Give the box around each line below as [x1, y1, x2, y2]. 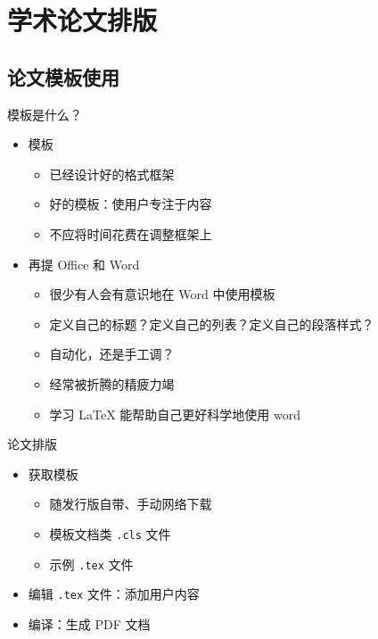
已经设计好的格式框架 [49, 164, 175, 183]
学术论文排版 [7, 2, 158, 38]
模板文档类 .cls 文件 [49, 524, 171, 543]
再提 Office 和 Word [28, 254, 140, 273]
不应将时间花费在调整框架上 [49, 224, 212, 243]
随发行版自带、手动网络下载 [49, 494, 212, 513]
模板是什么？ [7, 104, 82, 123]
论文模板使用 [7, 62, 119, 90]
